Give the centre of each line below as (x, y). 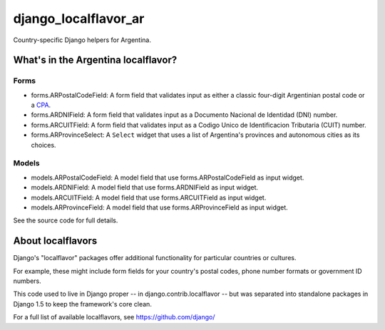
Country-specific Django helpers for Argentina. (82, 40)
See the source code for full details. (66, 220)
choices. (43, 145)
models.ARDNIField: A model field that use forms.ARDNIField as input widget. (145, 187)
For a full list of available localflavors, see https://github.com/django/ (114, 317)
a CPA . (41, 105)
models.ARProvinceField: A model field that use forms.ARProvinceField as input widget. (159, 207)
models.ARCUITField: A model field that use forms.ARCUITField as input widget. (149, 197)
